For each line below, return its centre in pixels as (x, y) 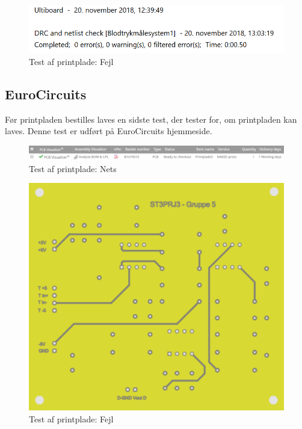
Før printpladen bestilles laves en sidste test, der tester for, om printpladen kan (151, 119)
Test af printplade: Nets (73, 168)
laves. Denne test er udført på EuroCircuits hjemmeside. (109, 131)
